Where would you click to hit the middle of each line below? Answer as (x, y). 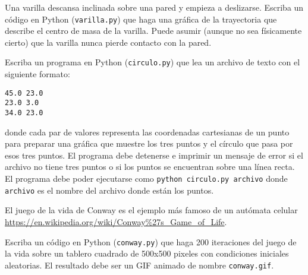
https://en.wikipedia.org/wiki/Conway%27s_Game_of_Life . (116, 221)
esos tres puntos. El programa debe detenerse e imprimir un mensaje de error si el (154, 155)
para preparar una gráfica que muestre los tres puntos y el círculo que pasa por (149, 143)
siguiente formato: (37, 74)
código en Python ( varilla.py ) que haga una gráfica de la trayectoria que (141, 19)
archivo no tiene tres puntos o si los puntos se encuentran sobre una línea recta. (150, 167)
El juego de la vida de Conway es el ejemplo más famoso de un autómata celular (151, 210)
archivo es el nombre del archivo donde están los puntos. (109, 190)
